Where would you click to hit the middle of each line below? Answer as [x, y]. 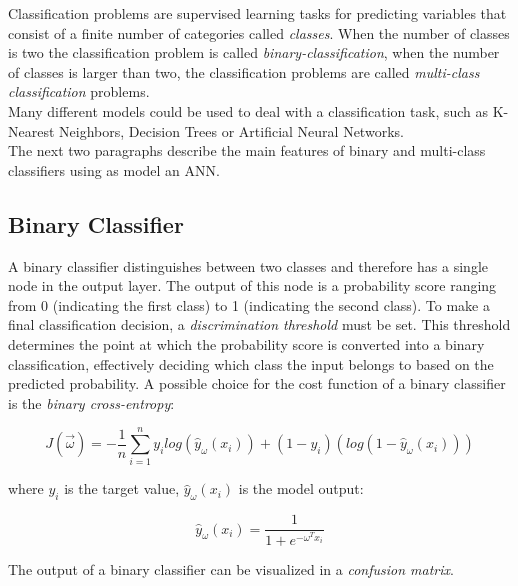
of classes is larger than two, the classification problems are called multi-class [244, 71]
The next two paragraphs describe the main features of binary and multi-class [247, 150]
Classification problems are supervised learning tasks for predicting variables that [257, 13]
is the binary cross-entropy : [91, 402]
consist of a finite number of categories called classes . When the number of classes [259, 32]
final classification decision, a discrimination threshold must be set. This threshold [259, 324]
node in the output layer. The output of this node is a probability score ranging [252, 285]
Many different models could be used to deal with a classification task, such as [248, 110]
